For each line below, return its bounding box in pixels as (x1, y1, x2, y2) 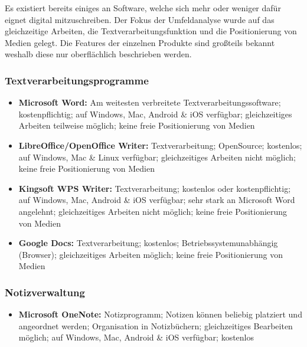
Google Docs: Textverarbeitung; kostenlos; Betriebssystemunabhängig (18, 237, 278, 249)
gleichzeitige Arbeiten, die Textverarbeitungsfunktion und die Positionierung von (5, 25, 297, 37)
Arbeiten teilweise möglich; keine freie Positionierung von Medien (18, 119, 255, 132)
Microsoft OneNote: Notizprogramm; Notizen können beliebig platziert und (18, 308, 302, 320)
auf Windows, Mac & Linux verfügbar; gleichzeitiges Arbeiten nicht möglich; (18, 150, 296, 163)
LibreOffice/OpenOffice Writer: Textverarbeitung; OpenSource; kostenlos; (18, 139, 302, 151)
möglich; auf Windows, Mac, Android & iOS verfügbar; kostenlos (18, 331, 254, 343)
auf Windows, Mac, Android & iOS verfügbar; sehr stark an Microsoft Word (18, 194, 295, 206)
